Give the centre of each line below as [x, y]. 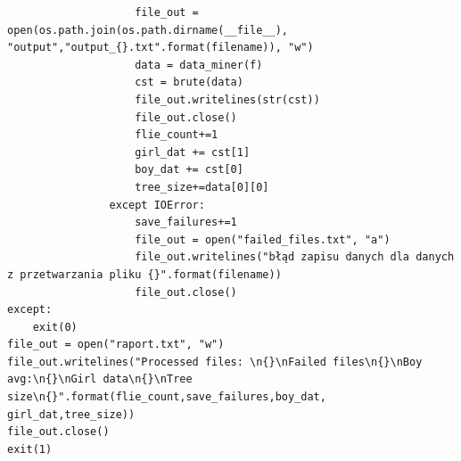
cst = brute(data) [189, 82]
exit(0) [55, 327]
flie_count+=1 [177, 135]
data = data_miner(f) [199, 65]
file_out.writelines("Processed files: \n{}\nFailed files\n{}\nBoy [215, 362]
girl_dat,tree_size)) [71, 414]
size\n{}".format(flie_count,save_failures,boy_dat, [167, 397]
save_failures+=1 [186, 222]
